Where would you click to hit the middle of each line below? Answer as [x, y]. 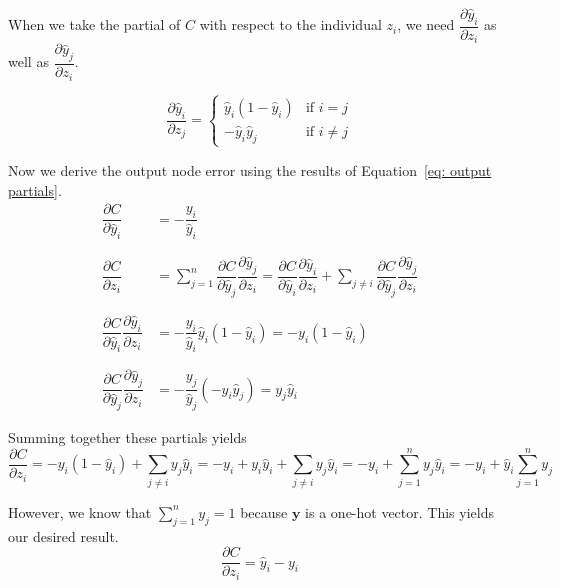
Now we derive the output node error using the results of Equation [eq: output [250, 169]
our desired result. [63, 535]
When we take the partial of [94, 24]
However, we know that [80, 511]
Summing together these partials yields [127, 437]
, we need [426, 24]
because [264, 511]
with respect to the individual [290, 24]
